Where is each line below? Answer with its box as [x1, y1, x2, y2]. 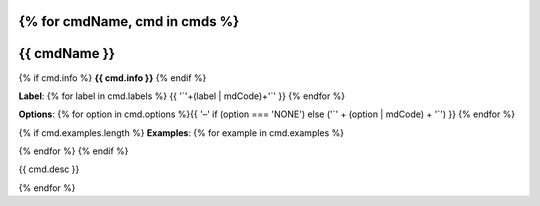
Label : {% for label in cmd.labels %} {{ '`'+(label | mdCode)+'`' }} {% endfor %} [18, 90, 346, 102]
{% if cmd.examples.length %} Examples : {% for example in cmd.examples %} [18, 126, 345, 139]
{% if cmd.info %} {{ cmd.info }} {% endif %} [18, 71, 207, 84]
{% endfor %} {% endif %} [18, 145, 129, 157]
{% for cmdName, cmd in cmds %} [18, 13, 240, 30]
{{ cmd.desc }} [18, 163, 80, 175]
